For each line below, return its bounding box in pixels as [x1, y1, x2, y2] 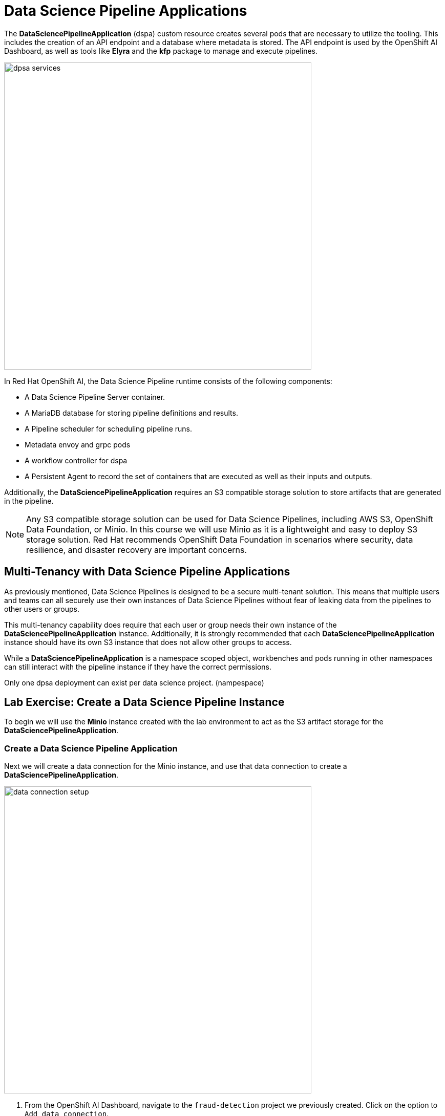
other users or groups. [4, 604, 79, 613]
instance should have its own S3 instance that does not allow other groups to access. [4, 637, 292, 647]
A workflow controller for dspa [25, 456, 128, 465]
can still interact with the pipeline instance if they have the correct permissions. [4, 662, 271, 671]
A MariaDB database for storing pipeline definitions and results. [25, 408, 238, 417]
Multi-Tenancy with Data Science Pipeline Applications [4, 565, 290, 578]
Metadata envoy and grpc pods [25, 440, 131, 449]
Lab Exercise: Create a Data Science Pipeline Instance [4, 696, 285, 709]
